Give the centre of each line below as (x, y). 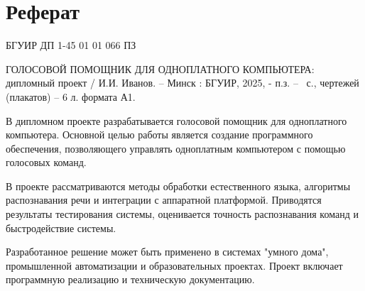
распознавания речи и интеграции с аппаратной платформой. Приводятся (164, 200)
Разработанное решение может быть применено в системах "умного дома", (167, 252)
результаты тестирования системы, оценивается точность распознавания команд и (182, 214)
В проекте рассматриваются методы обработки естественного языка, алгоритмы (178, 186)
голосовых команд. (46, 162)
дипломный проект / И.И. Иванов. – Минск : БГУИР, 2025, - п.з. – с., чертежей (182, 83)
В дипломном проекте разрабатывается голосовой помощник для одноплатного (176, 120)
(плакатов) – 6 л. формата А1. (71, 96)
